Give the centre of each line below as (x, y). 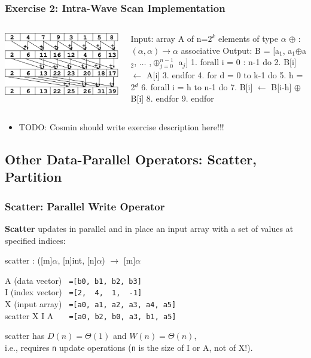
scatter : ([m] (29, 260)
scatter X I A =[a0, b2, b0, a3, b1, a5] (91, 315)
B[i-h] (281, 86)
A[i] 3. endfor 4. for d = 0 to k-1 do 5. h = (225, 75)
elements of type (248, 39)
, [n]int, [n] (77, 260)
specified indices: (35, 240)
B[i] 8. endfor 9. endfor (172, 98)
